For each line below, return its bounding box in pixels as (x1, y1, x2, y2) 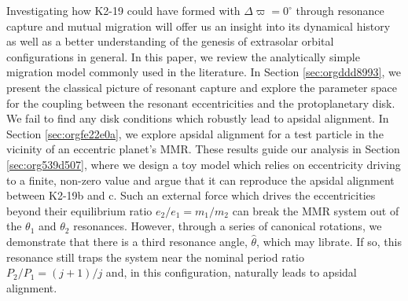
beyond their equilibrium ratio (6, 202, 153, 218)
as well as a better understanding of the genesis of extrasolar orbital (6, 33, 334, 50)
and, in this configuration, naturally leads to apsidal (105, 264, 357, 281)
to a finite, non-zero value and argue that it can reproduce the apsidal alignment (6, 171, 395, 188)
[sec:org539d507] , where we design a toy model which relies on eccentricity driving (6, 156, 401, 172)
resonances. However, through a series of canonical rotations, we (73, 218, 382, 234)
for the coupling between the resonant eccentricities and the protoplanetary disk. (6, 94, 395, 111)
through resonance (296, 2, 384, 18)
